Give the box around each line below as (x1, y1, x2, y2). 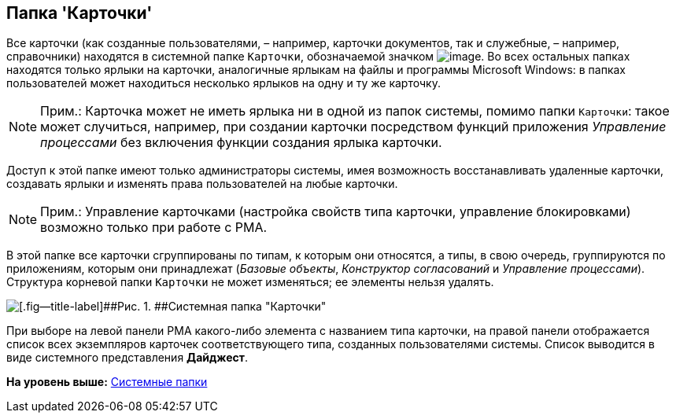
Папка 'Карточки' (6, 3, 153, 23)
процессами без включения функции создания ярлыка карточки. (40, 134, 442, 151)
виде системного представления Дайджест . (6, 351, 248, 365)
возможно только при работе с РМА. (40, 219, 268, 236)
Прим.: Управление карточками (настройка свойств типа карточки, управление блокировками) (40, 204, 631, 220)
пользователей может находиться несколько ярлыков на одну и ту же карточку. (6, 76, 441, 90)
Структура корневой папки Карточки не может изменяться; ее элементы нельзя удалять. (6, 275, 494, 289)
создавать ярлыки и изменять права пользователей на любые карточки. (6, 177, 398, 191)
